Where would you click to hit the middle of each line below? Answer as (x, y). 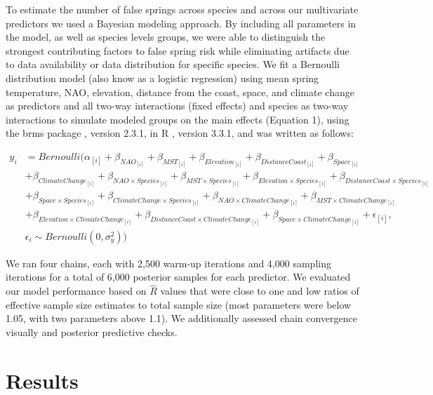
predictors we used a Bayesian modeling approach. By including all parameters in (181, 23)
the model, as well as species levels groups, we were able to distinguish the (166, 37)
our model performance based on (76, 291)
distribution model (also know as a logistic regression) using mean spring (162, 78)
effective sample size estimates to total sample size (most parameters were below (179, 304)
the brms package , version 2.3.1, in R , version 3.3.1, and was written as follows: (180, 133)
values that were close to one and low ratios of (260, 291)
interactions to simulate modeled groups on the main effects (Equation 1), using (178, 119)
